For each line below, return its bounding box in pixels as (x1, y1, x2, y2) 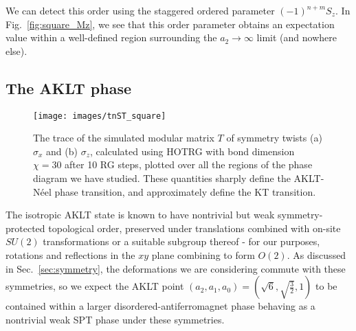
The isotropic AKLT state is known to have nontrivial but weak (5, 207, 275, 222)
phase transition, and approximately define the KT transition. (54, 184, 316, 198)
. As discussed (287, 247, 346, 262)
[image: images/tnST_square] (33, 111, 166, 121)
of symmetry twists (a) (226, 130, 322, 145)
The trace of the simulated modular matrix (33, 130, 214, 145)
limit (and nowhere (256, 30, 337, 45)
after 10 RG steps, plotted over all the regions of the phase (65, 157, 313, 172)
